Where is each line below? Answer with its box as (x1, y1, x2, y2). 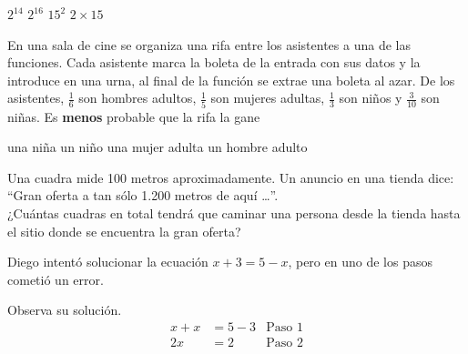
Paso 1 (266, 321, 303, 335)
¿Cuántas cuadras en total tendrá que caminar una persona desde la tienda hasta (7, 204, 461, 223)
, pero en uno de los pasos (288, 252, 432, 271)
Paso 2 (266, 337, 303, 350)
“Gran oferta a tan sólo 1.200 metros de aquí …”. (7, 186, 279, 205)
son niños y (339, 88, 402, 107)
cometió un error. (7, 269, 104, 288)
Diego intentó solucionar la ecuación (7, 252, 209, 271)
